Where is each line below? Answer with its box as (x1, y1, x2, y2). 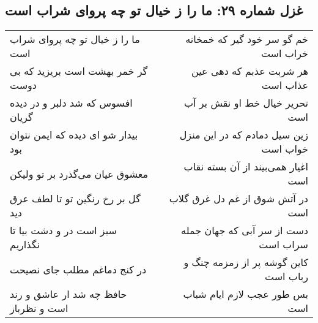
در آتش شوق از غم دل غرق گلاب (169, 191, 308, 206)
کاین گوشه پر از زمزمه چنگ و (183, 255, 308, 270)
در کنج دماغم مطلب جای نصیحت (10, 262, 147, 276)
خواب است (261, 142, 308, 156)
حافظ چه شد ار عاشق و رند (10, 287, 127, 302)
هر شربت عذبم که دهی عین (191, 64, 308, 78)
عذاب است (261, 78, 308, 93)
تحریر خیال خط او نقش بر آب (183, 96, 308, 110)
